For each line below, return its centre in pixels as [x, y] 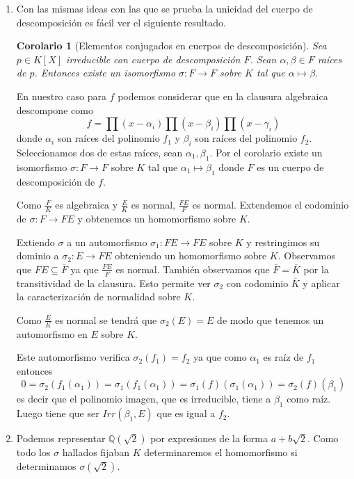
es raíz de [283, 357]
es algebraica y [87, 205]
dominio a [38, 255]
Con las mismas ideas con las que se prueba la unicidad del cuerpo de [164, 8]
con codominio [257, 283]
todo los [33, 452]
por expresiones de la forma [209, 438]
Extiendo [35, 242]
